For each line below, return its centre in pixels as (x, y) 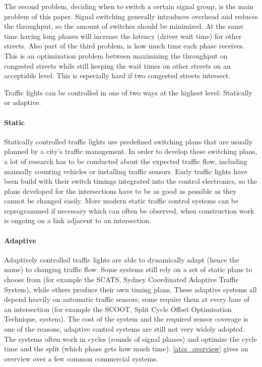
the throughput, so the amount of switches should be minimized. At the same (124, 26)
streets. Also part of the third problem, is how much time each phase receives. (124, 46)
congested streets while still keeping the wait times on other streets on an (117, 65)
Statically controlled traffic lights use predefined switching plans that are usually (128, 141)
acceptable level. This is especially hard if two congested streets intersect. (117, 75)
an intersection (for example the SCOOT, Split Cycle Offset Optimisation (118, 309)
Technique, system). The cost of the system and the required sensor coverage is (126, 319)
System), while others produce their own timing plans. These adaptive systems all (130, 289)
